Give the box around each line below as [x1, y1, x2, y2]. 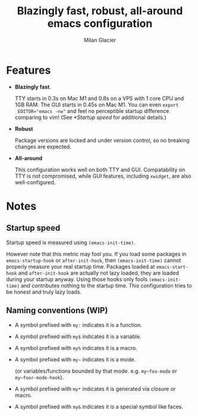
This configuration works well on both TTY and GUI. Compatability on [14, 166, 186, 173]
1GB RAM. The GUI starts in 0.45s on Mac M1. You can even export [14, 101, 179, 108]
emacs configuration [47, 17, 153, 30]
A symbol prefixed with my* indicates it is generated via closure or [14, 385, 176, 392]
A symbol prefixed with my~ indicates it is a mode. [14, 355, 136, 363]
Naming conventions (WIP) [6, 305, 108, 316]
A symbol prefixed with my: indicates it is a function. [14, 321, 143, 328]
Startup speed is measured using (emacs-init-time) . [6, 239, 136, 246]
